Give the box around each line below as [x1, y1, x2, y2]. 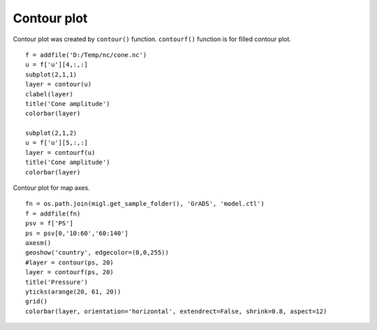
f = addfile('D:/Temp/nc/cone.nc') [25, 51, 147, 59]
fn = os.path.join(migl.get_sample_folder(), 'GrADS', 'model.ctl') [25, 200, 265, 208]
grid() [25, 297, 48, 306]
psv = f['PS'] [25, 220, 73, 227]
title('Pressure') [25, 278, 89, 286]
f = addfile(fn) [25, 209, 81, 218]
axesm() [25, 239, 52, 247]
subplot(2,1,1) [25, 70, 77, 78]
